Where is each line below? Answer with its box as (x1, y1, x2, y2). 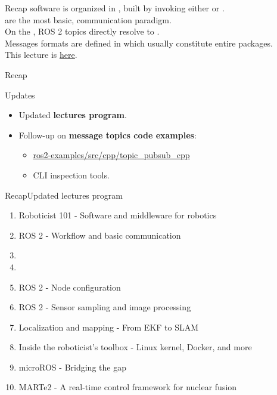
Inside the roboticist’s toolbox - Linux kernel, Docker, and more (18, 341, 252, 353)
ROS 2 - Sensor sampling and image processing (18, 301, 191, 313)
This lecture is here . (5, 48, 77, 61)
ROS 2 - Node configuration (18, 280, 121, 293)
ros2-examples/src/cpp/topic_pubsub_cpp (33, 149, 190, 161)
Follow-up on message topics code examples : (18, 128, 197, 141)
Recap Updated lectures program (5, 189, 123, 201)
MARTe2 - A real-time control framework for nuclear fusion (18, 381, 237, 393)
